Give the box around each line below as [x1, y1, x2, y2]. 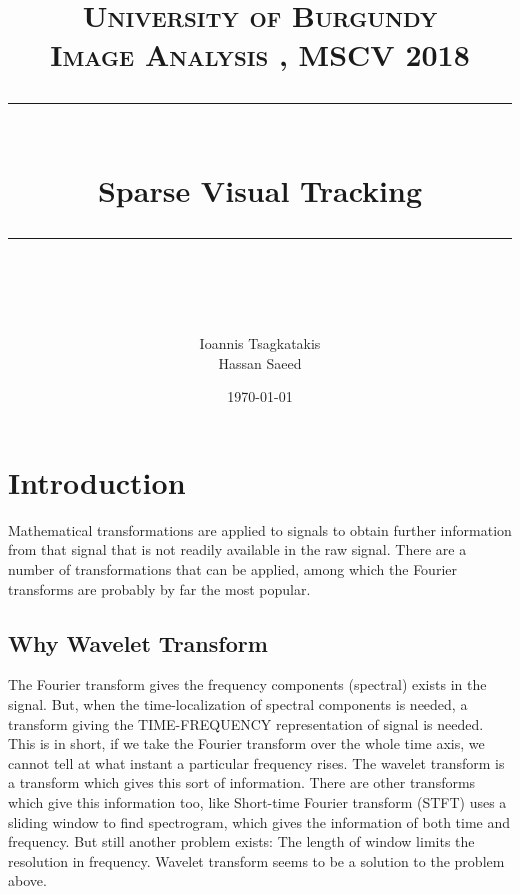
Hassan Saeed [218, 352, 302, 373]
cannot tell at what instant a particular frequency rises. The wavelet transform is [8, 752, 505, 773]
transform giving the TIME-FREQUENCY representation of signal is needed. [8, 713, 484, 734]
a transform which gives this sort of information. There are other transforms [8, 772, 476, 793]
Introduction [8, 461, 186, 502]
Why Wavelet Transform [8, 627, 268, 658]
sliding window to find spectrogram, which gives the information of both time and [8, 811, 511, 832]
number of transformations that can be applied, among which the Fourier [8, 559, 457, 580]
